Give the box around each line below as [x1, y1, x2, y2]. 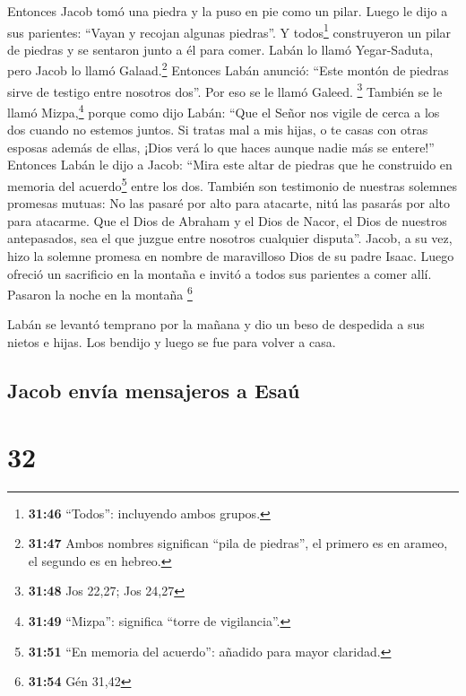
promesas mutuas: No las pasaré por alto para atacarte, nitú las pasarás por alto [7, 194, 450, 213]
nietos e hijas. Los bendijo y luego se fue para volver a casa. [7, 333, 336, 352]
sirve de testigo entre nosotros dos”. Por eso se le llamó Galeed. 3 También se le [7, 79, 443, 100]
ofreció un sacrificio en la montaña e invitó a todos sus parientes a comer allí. [7, 264, 432, 283]
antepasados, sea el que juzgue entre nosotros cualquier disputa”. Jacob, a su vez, [7, 229, 453, 248]
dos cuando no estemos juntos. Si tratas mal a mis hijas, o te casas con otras [7, 120, 428, 139]
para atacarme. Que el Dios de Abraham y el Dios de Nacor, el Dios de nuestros [7, 211, 447, 230]
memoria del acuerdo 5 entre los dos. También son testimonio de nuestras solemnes [7, 173, 457, 195]
